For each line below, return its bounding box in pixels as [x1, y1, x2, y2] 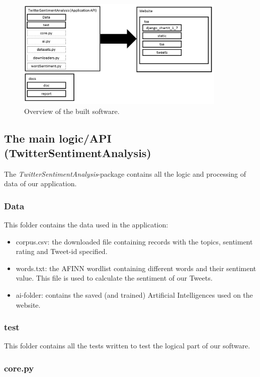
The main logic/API [4, 130, 112, 146]
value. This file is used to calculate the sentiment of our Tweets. [16, 273, 213, 283]
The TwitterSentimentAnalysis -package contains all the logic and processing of [4, 168, 246, 179]
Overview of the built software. [24, 105, 120, 116]
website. [16, 299, 41, 310]
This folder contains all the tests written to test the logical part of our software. [4, 340, 250, 351]
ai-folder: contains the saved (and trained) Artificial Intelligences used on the [16, 290, 253, 300]
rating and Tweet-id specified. [16, 246, 108, 257]
